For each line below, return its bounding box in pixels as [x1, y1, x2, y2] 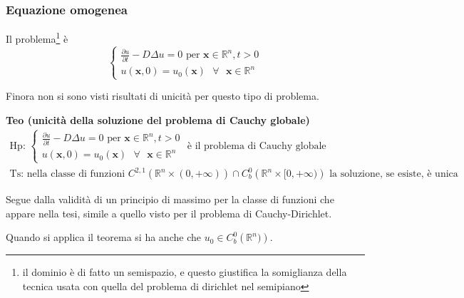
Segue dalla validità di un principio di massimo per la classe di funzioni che [6, 192, 334, 207]
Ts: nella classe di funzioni [9, 169, 125, 180]
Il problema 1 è [6, 29, 68, 46]
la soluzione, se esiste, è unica [329, 169, 458, 180]
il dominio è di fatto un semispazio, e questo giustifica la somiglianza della [22, 264, 347, 279]
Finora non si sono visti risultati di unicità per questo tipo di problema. [6, 88, 319, 103]
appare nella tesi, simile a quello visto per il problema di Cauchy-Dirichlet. [6, 205, 332, 220]
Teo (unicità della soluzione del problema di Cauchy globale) [6, 112, 310, 127]
